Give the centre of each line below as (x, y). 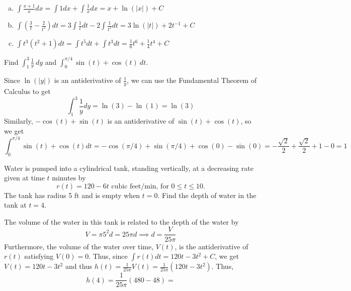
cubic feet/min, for (140, 186)
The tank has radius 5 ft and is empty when (72, 195)
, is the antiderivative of (211, 246)
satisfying (39, 256)
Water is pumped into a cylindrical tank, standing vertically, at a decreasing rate (129, 168)
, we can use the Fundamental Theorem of (192, 80)
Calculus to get (27, 91)
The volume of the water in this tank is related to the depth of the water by (121, 221)
